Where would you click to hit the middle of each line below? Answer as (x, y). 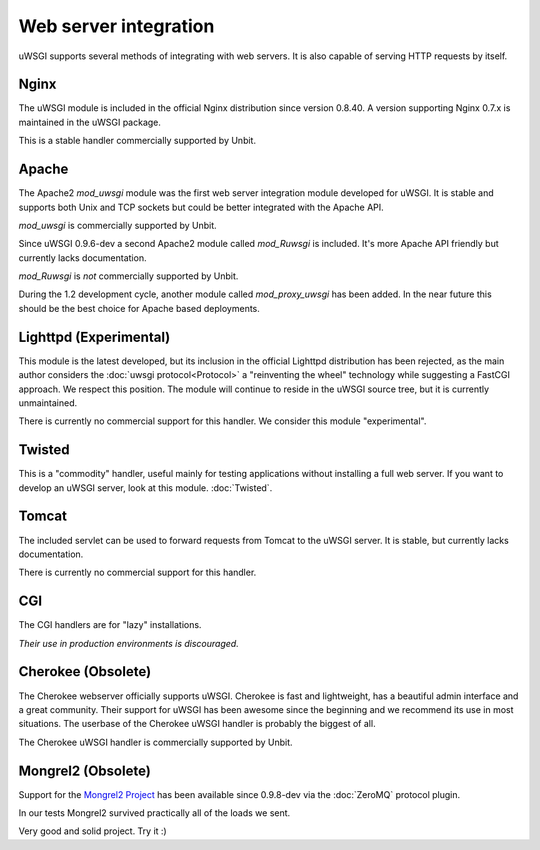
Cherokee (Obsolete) (85, 671)
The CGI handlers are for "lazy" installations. (110, 625)
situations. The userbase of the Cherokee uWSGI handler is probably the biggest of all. (197, 724)
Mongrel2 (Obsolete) (85, 770)
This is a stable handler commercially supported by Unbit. (137, 141)
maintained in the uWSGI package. (90, 122)
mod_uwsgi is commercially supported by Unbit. (117, 225)
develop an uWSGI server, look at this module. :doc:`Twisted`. (145, 487)
